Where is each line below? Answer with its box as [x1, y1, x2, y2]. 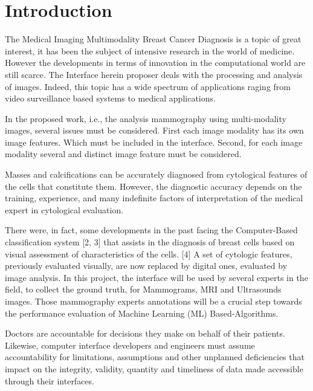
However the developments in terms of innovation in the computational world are [5, 56, 306, 69]
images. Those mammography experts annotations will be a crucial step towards [5, 295, 302, 307]
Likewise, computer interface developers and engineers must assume [5, 338, 255, 351]
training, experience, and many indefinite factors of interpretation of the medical [5, 192, 303, 204]
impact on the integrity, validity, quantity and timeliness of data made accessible [5, 362, 303, 375]
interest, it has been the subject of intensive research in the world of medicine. [5, 44, 295, 57]
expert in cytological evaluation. [5, 203, 124, 216]
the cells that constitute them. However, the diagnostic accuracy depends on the [5, 179, 302, 192]
